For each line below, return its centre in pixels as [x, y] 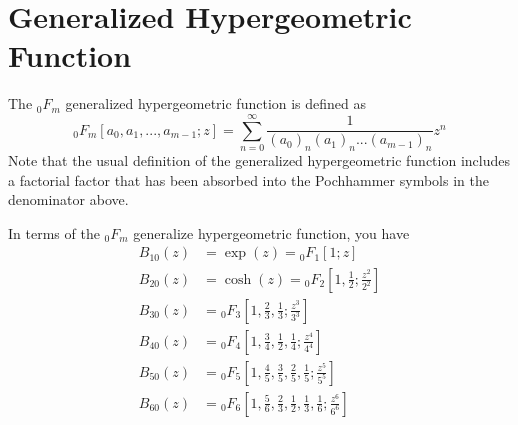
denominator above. [68, 199]
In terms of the [54, 232]
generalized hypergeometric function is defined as [216, 103]
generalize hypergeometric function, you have [271, 232]
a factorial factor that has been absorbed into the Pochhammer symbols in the [248, 179]
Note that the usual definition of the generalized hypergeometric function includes [259, 160]
